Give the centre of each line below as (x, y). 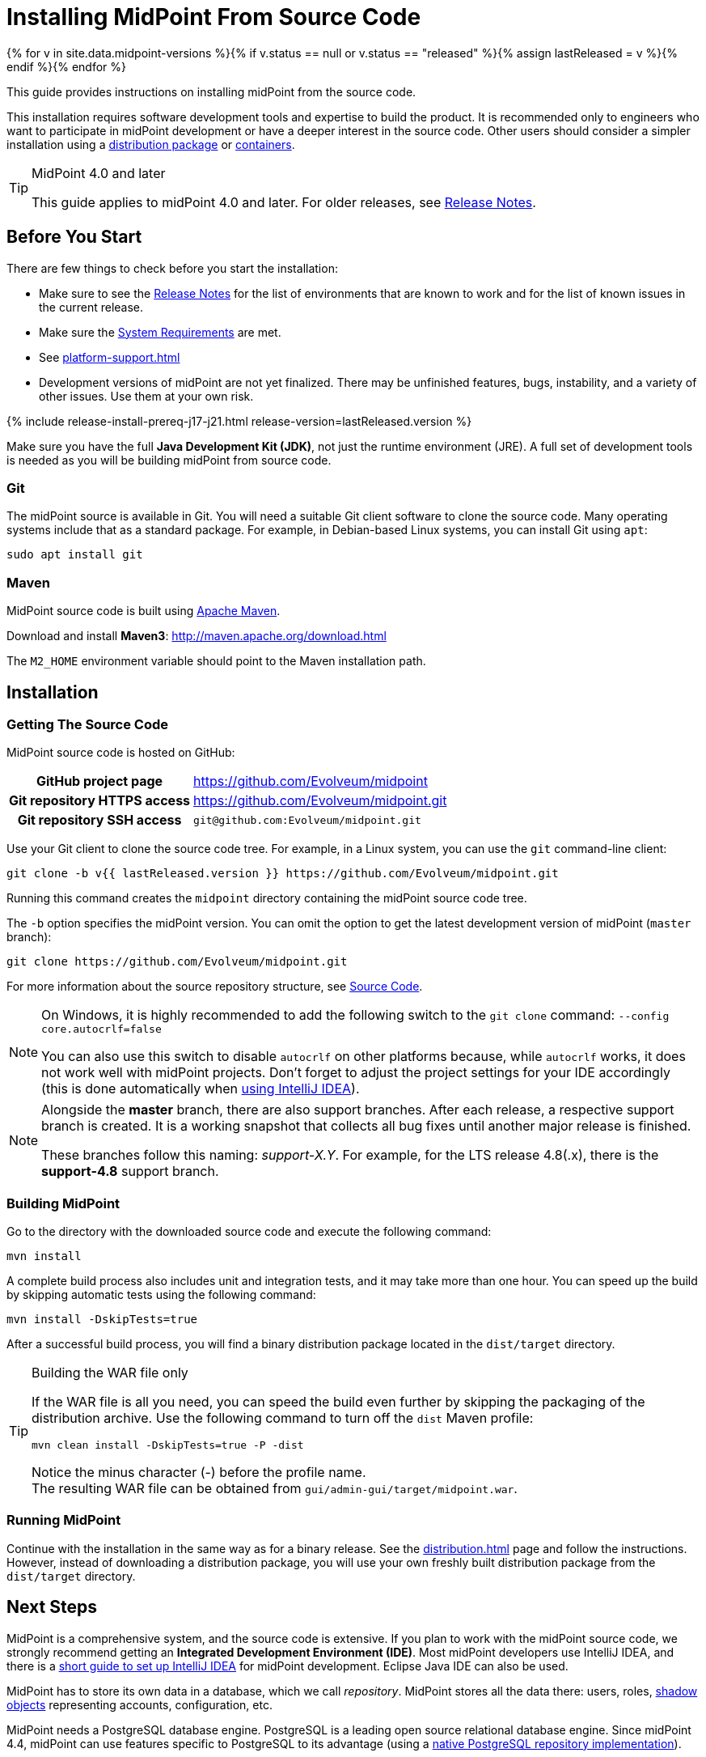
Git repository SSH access (99, 820)
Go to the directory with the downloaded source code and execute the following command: (249, 1232)
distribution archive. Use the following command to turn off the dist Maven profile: (283, 1418)
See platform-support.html (110, 357)
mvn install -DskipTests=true (102, 1320)
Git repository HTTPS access (100, 801)
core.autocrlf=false (101, 1029)
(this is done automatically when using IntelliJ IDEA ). (201, 1089)
